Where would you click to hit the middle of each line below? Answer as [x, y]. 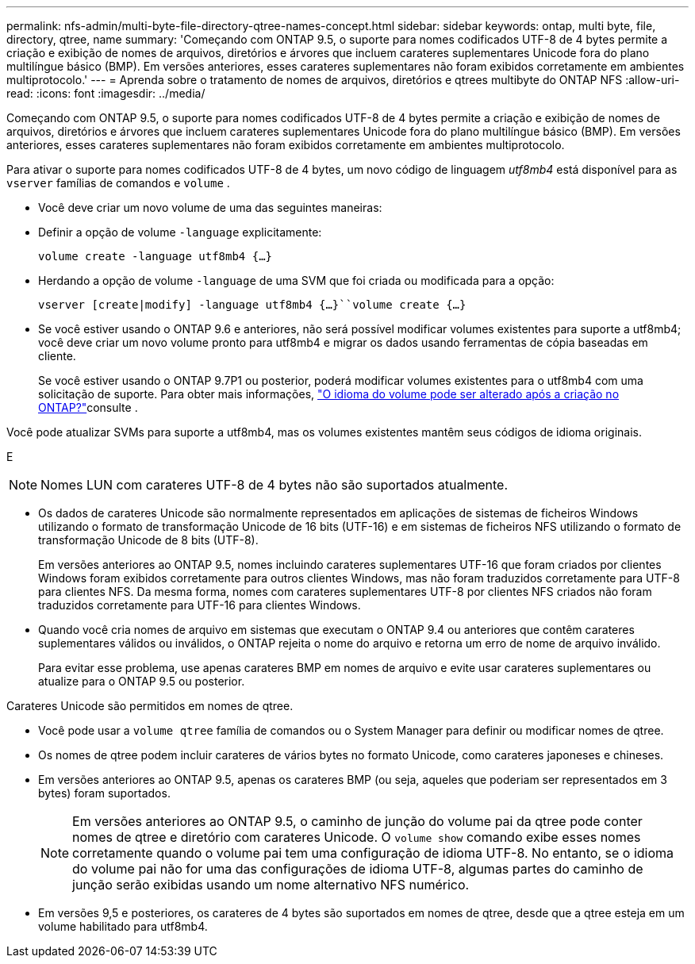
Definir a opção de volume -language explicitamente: [180, 232]
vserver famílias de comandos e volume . [118, 183]
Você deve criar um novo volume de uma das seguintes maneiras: [210, 207]
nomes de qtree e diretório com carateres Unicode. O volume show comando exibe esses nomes [357, 837]
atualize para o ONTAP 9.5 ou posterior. [142, 681]
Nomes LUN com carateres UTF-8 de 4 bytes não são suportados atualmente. [275, 485]
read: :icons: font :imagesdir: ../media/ [106, 93]
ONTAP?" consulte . [88, 407]
